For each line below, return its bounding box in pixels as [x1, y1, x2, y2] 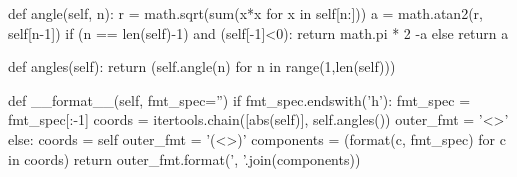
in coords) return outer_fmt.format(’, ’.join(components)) [8, 148, 361, 169]
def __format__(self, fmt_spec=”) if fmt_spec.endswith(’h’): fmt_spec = [8, 89, 471, 110]
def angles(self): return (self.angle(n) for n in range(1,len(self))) [8, 56, 396, 77]
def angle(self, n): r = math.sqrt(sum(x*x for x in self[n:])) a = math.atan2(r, [8, 3, 483, 23]
